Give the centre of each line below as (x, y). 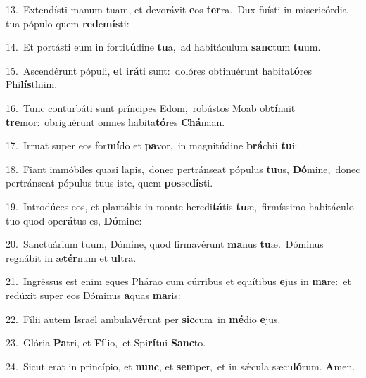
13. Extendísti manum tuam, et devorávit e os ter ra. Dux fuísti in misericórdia (177, 9)
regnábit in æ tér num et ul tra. (71, 257)
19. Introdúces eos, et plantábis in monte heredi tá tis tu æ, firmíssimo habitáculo (180, 206)
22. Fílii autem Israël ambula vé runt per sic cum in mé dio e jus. (143, 319)
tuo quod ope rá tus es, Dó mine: (74, 220)
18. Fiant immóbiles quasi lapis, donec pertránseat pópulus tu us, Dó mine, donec (183, 169)
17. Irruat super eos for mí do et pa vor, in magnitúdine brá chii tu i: (152, 145)
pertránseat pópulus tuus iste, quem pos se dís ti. (109, 183)
